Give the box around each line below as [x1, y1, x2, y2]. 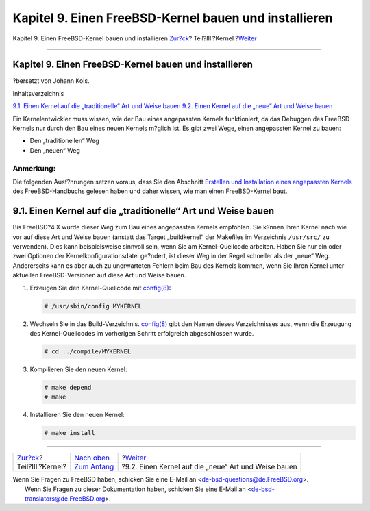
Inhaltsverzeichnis [12, 89, 64, 97]
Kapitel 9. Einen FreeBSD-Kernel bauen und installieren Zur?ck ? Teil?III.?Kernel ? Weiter [12, 34, 257, 42]
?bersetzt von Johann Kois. [12, 77, 90, 85]
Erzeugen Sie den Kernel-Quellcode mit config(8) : [29, 284, 171, 292]
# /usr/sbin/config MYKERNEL [44, 302, 143, 310]
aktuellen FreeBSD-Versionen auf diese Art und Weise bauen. [12, 271, 186, 279]
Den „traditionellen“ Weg [29, 137, 99, 145]
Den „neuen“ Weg [29, 146, 80, 154]
